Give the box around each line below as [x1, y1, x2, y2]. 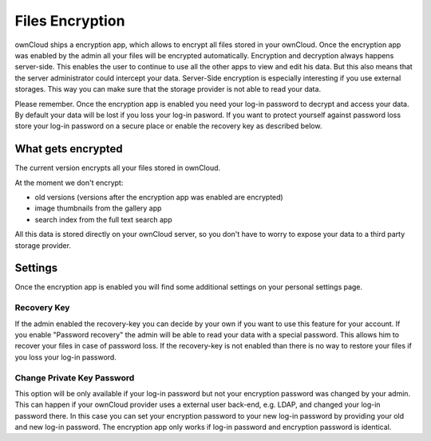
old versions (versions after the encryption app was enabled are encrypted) [34, 192, 283, 202]
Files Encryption [14, 12, 125, 30]
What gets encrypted [14, 142, 123, 156]
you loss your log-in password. [14, 352, 117, 362]
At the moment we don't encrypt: [14, 178, 124, 187]
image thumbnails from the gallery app [34, 203, 162, 213]
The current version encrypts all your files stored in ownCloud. [14, 163, 221, 173]
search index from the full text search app [34, 215, 172, 224]
